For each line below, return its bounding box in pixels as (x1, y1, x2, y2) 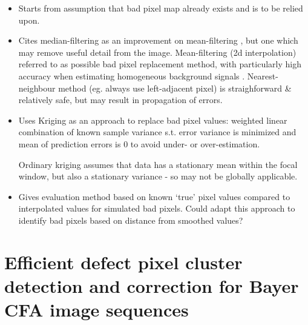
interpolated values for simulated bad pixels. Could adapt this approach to (18, 202, 295, 215)
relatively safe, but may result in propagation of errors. (18, 93, 223, 106)
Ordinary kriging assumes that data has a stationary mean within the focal (18, 158, 298, 170)
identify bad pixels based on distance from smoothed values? (18, 213, 243, 226)
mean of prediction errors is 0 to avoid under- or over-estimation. (18, 137, 260, 150)
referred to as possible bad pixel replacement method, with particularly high (18, 58, 301, 70)
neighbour (18, 81, 56, 94)
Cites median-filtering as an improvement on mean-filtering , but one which (18, 34, 298, 47)
